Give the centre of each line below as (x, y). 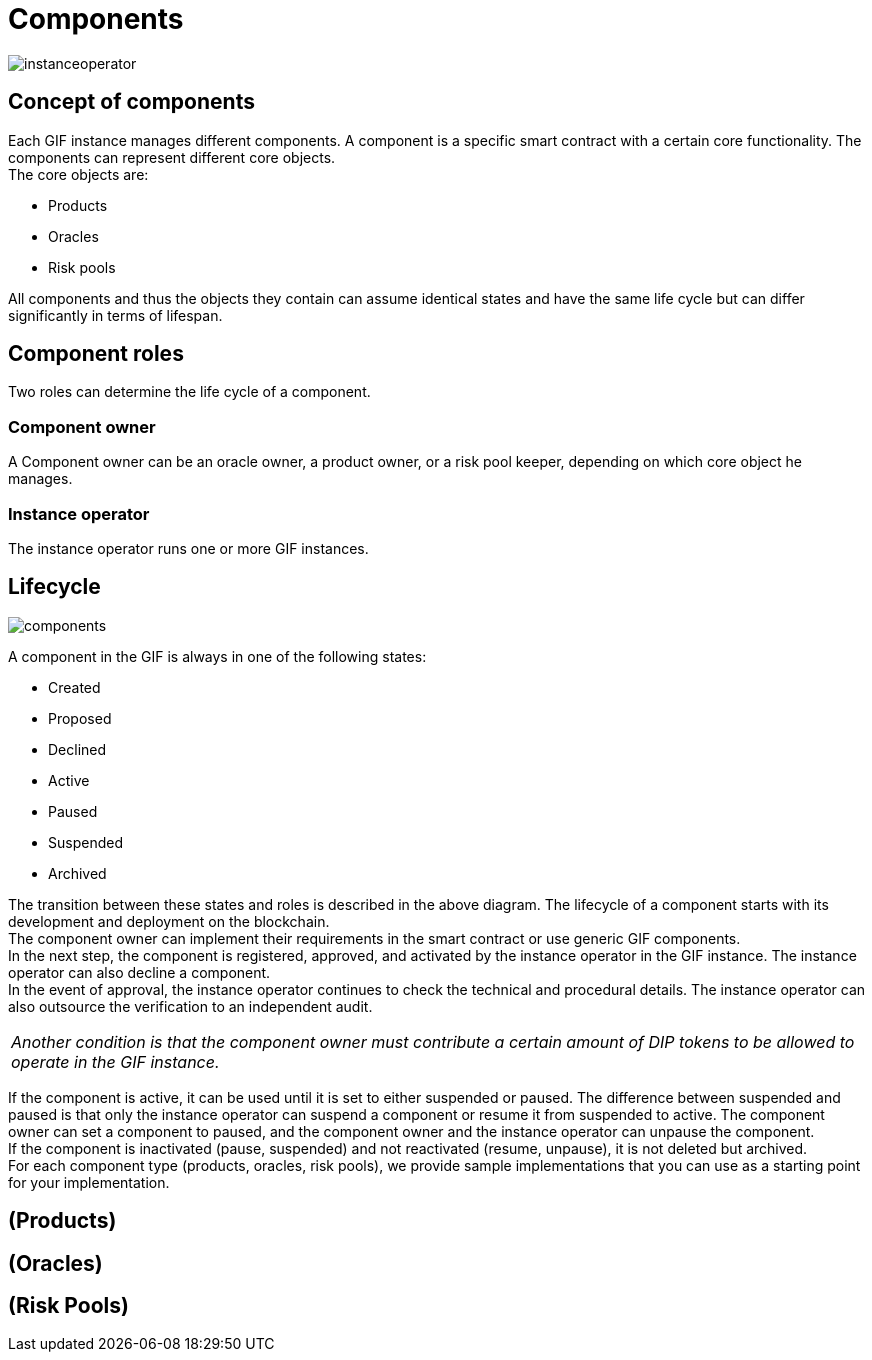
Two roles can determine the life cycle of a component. (189, 392)
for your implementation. (89, 1182)
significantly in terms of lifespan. (115, 315)
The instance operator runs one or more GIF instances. (188, 548)
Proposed (80, 718)
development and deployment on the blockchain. (169, 921)
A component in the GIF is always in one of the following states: (217, 656)
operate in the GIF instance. (115, 1061)
